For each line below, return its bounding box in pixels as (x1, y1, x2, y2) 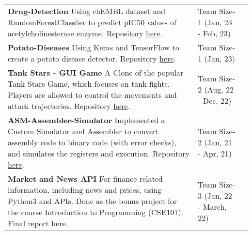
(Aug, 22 (204, 83, 234, 95)
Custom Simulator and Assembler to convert (8, 125, 159, 137)
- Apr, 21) (198, 148, 232, 159)
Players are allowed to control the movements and (8, 89, 177, 100)
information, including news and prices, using (8, 184, 162, 195)
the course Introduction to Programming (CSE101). (8, 206, 184, 218)
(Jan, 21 (204, 137, 232, 148)
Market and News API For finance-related (8, 173, 163, 184)
